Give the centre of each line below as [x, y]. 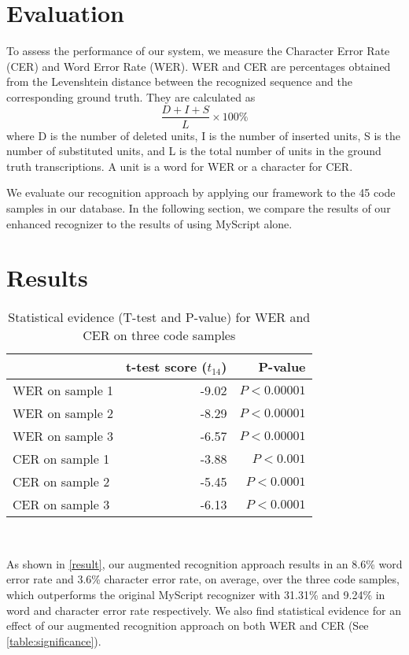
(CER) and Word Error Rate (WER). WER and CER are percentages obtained [199, 66]
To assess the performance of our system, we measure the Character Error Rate [198, 51]
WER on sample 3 [63, 436]
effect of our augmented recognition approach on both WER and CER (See [188, 625]
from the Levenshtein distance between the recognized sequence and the [179, 81]
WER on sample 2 [63, 413]
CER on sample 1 [61, 459]
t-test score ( [167, 367]
